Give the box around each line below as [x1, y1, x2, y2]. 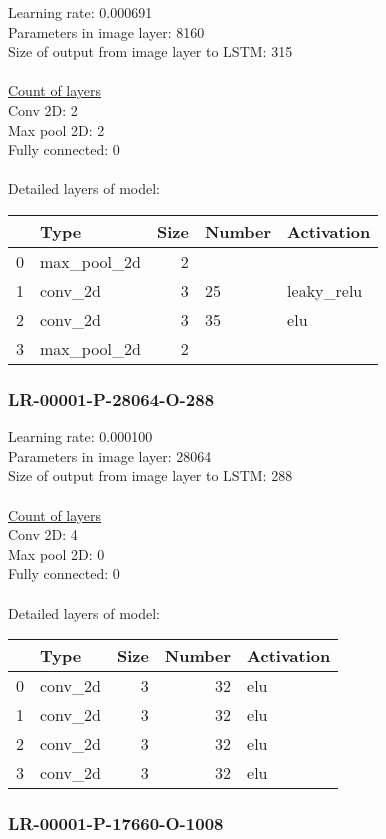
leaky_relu [287, 278, 363, 302]
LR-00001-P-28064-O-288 [8, 386, 215, 411]
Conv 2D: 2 [8, 99, 78, 120]
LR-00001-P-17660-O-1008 [8, 811, 224, 836]
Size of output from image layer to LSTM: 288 [8, 465, 293, 486]
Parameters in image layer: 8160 [8, 21, 205, 42]
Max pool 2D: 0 [8, 543, 105, 564]
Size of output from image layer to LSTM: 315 [8, 41, 293, 62]
